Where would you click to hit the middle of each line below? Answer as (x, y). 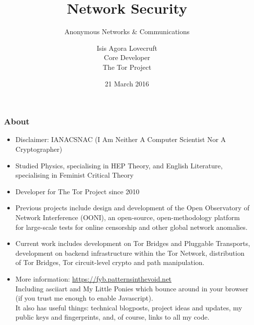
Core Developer (127, 57)
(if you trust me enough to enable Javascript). (84, 298)
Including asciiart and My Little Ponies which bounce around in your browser (132, 288)
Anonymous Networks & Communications (127, 31)
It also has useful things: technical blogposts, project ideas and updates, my (129, 307)
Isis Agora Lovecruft (127, 48)
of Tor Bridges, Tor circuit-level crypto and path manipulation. (110, 262)
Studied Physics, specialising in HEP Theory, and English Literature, (119, 165)
